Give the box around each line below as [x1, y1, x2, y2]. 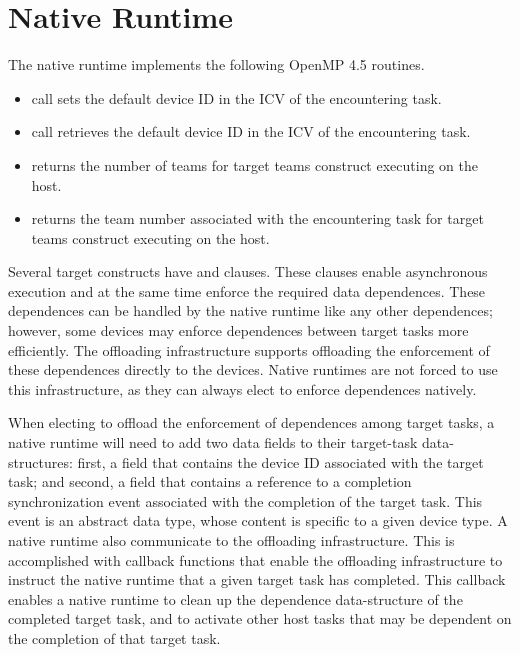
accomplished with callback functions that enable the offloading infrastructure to [8, 549, 503, 570]
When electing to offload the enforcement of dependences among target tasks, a [8, 412, 495, 433]
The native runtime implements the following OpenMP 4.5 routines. [8, 54, 425, 75]
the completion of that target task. [8, 627, 221, 648]
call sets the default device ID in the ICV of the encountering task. [31, 87, 442, 108]
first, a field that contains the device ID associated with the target [77, 451, 484, 472]
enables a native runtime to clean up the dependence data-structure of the [8, 588, 463, 609]
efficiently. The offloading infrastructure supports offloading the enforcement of [8, 339, 490, 360]
